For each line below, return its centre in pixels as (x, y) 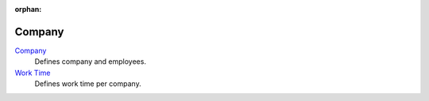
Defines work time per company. (88, 84)
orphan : (28, 9)
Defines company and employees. (91, 62)
